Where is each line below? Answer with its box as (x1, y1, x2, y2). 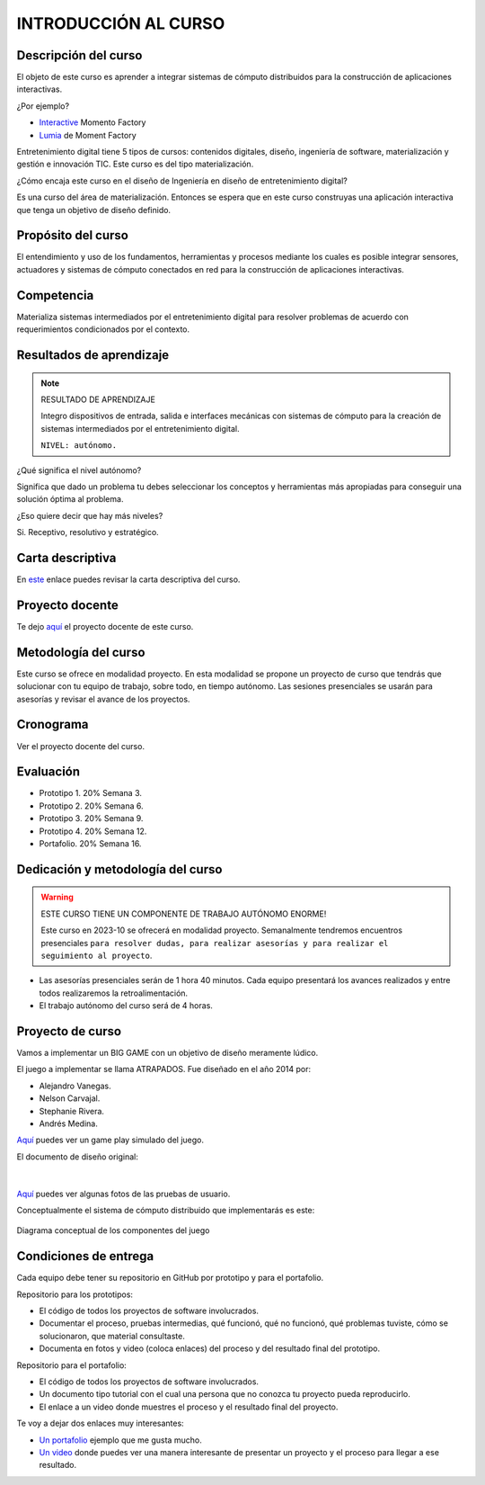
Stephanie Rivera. (39, 1105, 105, 1116)
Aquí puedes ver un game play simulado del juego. (16, 1134, 204, 1146)
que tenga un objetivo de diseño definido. (16, 204, 171, 215)
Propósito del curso (16, 228, 129, 243)
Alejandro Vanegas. (39, 1080, 111, 1091)
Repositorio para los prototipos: (16, 1289, 134, 1300)
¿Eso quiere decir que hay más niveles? (16, 510, 163, 521)
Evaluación (16, 765, 81, 780)
